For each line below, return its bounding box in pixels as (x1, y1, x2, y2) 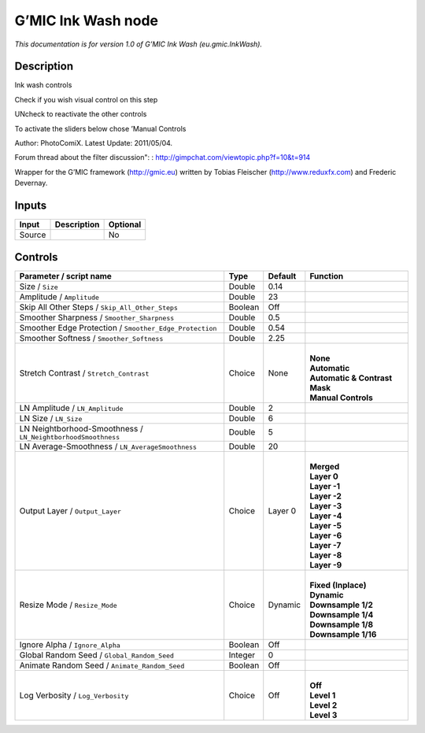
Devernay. (14, 178, 48, 188)
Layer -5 (309, 520, 342, 531)
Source (19, 229, 46, 240)
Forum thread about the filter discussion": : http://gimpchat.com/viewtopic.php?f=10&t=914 (14, 153, 311, 162)
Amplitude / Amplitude (19, 291, 100, 302)
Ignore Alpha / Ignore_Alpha (19, 639, 121, 650)
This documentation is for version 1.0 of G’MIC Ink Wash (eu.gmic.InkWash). (14, 39, 263, 49)
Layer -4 (309, 510, 342, 521)
